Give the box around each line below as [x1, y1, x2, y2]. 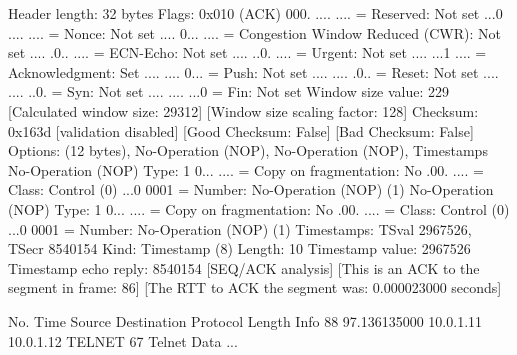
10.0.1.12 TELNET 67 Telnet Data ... [8, 330, 238, 351]
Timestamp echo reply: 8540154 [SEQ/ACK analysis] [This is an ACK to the [8, 257, 480, 278]
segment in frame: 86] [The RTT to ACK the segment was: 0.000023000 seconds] [8, 277, 502, 298]
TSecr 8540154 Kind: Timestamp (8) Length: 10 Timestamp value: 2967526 [8, 238, 471, 259]
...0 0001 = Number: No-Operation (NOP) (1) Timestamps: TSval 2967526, [8, 218, 472, 239]
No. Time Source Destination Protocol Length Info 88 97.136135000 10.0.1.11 [8, 310, 483, 331]
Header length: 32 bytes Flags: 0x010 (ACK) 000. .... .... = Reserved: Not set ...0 [8, 3, 503, 23]
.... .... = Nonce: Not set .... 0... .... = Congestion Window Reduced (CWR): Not [8, 22, 501, 43]
